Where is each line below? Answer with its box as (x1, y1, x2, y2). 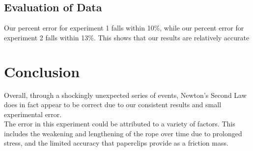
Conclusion (4, 61, 80, 81)
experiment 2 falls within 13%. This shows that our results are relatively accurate (4, 32, 250, 42)
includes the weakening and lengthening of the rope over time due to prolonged (4, 128, 242, 138)
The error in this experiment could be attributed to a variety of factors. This (4, 119, 235, 129)
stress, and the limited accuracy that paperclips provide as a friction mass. (4, 138, 228, 148)
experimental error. (4, 109, 62, 119)
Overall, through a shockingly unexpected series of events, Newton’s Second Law (4, 90, 247, 100)
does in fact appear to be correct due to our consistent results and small (4, 99, 222, 110)
